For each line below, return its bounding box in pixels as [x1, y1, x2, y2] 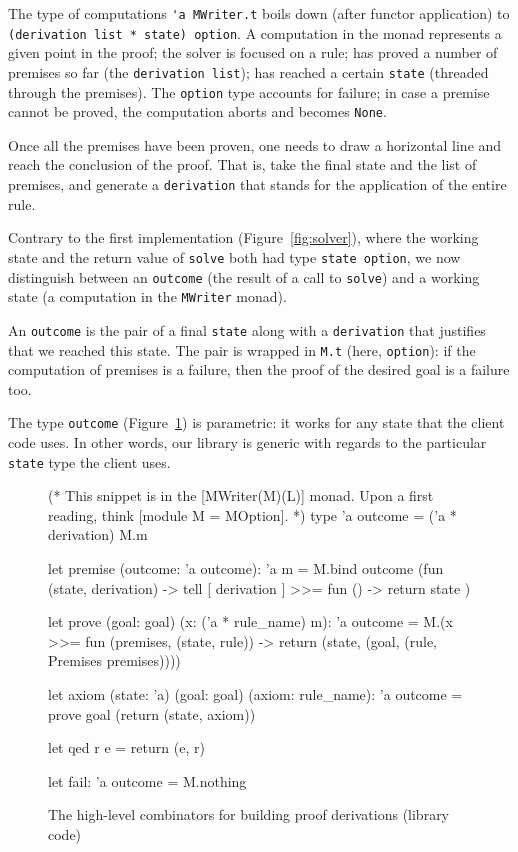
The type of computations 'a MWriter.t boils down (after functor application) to [8, 3, 510, 23]
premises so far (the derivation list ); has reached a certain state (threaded [8, 61, 489, 82]
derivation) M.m [48, 524, 148, 545]
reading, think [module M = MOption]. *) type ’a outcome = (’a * [48, 504, 457, 525]
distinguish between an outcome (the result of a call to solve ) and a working [8, 266, 480, 287]
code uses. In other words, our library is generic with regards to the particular [8, 432, 487, 453]
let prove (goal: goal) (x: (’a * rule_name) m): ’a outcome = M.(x [48, 611, 453, 632]
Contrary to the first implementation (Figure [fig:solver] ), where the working [8, 227, 479, 248]
